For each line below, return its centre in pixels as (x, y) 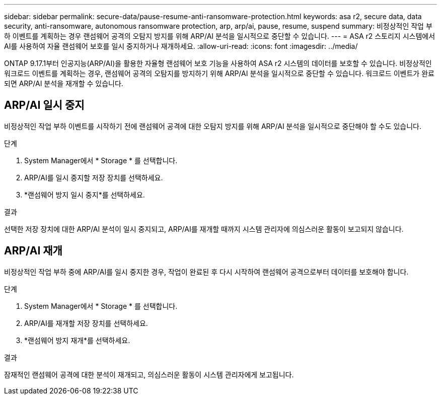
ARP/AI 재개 (33, 251)
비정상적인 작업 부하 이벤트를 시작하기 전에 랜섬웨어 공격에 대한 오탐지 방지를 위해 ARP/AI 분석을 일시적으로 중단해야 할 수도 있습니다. (213, 126)
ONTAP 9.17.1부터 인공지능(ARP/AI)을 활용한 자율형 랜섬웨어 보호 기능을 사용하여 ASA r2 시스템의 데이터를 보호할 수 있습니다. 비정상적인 (218, 63)
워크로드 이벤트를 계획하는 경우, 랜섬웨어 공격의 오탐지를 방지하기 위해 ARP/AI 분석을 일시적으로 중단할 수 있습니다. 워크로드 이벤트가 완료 (219, 73)
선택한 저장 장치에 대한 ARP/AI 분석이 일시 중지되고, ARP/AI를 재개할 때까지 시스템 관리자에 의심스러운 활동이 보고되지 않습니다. (204, 229)
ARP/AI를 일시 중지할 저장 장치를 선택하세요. (94, 177)
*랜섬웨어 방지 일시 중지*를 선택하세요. (85, 194)
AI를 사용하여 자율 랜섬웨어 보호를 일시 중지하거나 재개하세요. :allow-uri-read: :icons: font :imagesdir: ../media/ (181, 46)
